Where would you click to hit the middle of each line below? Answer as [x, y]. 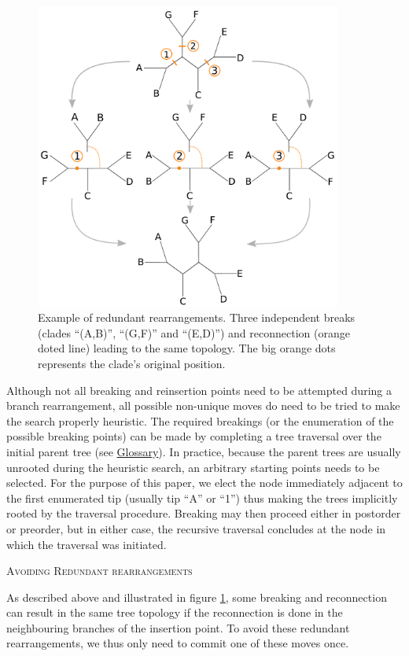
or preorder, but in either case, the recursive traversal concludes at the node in [196, 528]
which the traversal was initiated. [87, 544]
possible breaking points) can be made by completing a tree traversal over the [194, 436]
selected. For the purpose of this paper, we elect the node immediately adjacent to [204, 483]
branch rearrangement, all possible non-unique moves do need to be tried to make [203, 405]
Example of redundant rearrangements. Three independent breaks [197, 317]
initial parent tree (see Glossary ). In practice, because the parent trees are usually [204, 451]
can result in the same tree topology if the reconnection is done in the [175, 612]
